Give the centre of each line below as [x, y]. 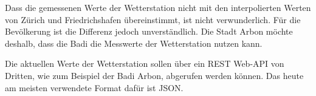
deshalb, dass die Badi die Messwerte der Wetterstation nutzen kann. [134, 43]
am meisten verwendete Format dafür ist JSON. [94, 87]
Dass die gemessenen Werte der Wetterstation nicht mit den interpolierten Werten [158, 7]
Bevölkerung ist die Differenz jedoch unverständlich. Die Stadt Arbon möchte [149, 31]
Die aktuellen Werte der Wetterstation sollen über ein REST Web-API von [145, 63]
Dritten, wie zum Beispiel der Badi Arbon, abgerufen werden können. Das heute [154, 75]
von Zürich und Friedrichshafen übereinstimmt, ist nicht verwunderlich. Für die [153, 19]
